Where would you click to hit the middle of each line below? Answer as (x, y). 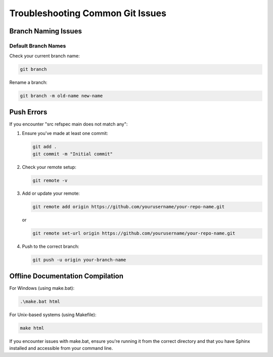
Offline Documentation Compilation (66, 276)
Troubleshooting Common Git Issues (88, 13)
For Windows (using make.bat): (42, 288)
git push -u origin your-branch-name (79, 260)
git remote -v (50, 180)
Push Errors (28, 112)
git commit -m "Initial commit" (73, 154)
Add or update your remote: (51, 193)
